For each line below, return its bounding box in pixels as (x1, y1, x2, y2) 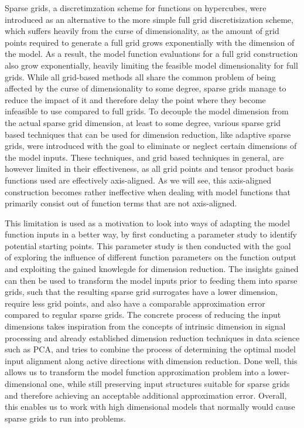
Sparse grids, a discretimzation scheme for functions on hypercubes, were (5, 2, 267, 13)
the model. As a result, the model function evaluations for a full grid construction (5, 47, 298, 60)
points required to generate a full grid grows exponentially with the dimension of (5, 36, 295, 48)
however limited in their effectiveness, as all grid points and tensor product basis (5, 162, 294, 175)
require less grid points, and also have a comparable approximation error (5, 297, 265, 309)
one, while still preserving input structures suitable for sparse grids (50, 378, 290, 389)
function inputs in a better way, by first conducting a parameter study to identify (5, 228, 297, 240)
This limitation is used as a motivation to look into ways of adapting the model (5, 216, 290, 229)
